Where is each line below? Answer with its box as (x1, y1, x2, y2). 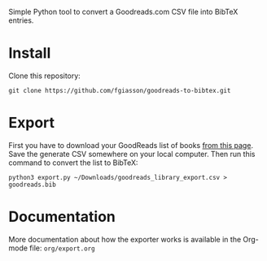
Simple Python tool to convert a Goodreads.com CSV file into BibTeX (8, 7, 239, 16)
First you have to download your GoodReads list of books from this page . (8, 140, 254, 150)
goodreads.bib (8, 181, 57, 189)
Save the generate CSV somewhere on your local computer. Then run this (8, 149, 256, 159)
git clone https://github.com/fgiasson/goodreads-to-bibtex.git (8, 86, 231, 94)
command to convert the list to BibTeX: (8, 158, 138, 167)
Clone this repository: (8, 71, 81, 80)
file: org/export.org (29, 243, 95, 253)
